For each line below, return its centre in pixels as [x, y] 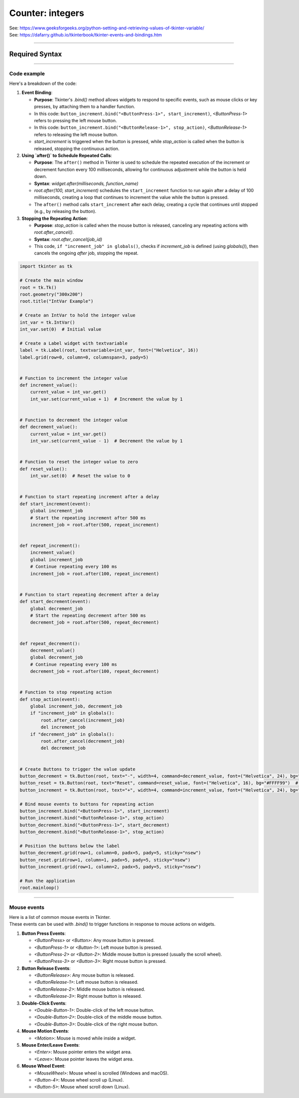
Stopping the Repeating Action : [55, 218]
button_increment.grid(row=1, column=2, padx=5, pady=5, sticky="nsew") [110, 867]
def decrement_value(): [49, 427]
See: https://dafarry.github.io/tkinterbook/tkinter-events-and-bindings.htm [85, 34]
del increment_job [63, 727]
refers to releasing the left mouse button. [76, 134]
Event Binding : [37, 93]
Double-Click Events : [44, 1003]
